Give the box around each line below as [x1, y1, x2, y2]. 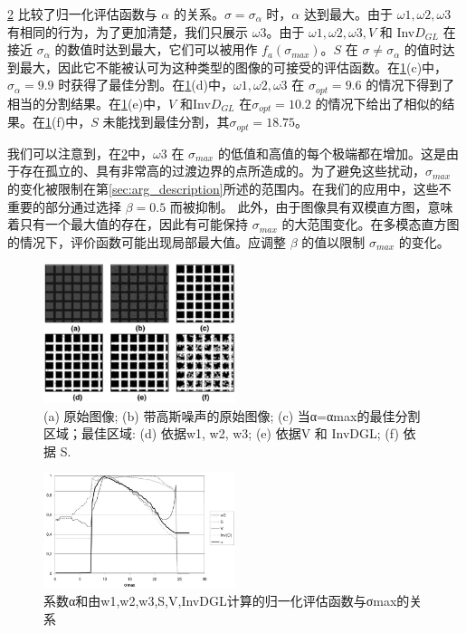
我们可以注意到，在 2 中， [7, 143, 153, 162]
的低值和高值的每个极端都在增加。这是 [217, 143, 446, 162]
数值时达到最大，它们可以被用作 [67, 40, 258, 59]
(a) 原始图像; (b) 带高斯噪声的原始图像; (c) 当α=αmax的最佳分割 [43, 406, 421, 425]
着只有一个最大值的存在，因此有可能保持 [7, 215, 248, 234]
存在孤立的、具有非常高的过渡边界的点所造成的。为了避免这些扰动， [19, 161, 425, 180]
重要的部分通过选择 [7, 197, 121, 216]
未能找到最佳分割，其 [102, 112, 230, 131]
